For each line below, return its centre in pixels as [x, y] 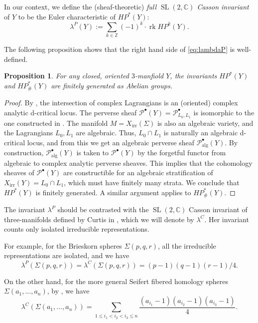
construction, [24, 153]
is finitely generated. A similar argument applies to [113, 192]
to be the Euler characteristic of [67, 16]
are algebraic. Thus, [106, 133]
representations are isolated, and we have [67, 255]
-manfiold [149, 76]
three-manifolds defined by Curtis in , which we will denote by [99, 219]
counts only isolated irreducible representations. [77, 229]
